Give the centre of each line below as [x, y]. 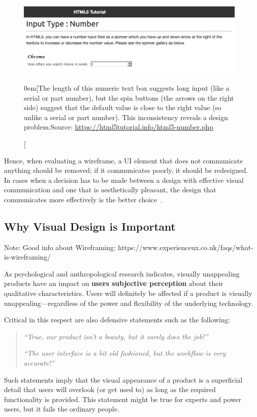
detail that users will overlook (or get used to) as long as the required [110, 389]
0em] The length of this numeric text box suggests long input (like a [127, 87]
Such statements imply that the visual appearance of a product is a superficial [123, 379]
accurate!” [39, 363]
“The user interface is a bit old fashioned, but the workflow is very [125, 353]
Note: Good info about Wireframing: [60, 247]
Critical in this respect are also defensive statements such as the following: [117, 320]
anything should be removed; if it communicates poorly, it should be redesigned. [126, 170]
